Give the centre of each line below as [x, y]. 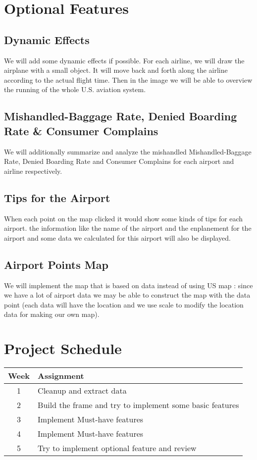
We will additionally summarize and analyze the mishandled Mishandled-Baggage [128, 151]
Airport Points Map [56, 264]
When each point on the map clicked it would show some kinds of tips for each [124, 218]
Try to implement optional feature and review [117, 448]
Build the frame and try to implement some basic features [138, 405]
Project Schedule [63, 348]
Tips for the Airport [57, 197]
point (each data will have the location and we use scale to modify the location [124, 304]
